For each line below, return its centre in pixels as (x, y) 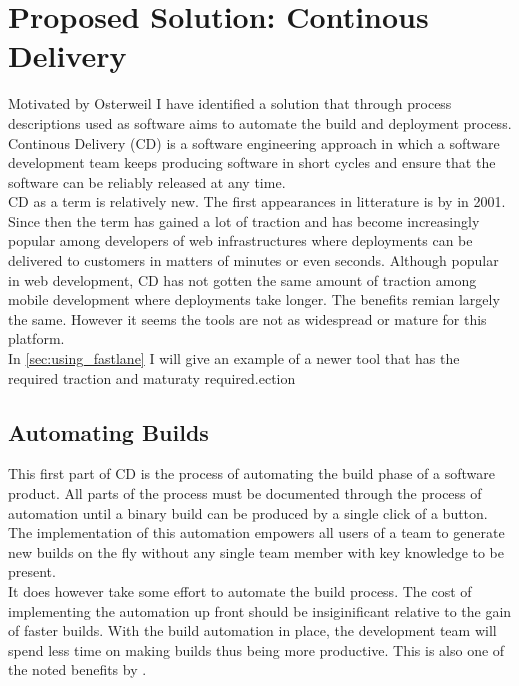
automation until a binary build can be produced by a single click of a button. (248, 512)
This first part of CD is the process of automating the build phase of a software (251, 473)
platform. (36, 338)
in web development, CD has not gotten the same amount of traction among (242, 279)
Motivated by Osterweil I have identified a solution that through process (230, 103)
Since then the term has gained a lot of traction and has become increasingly (244, 220)
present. (32, 571)
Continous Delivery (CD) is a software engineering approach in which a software (254, 142)
